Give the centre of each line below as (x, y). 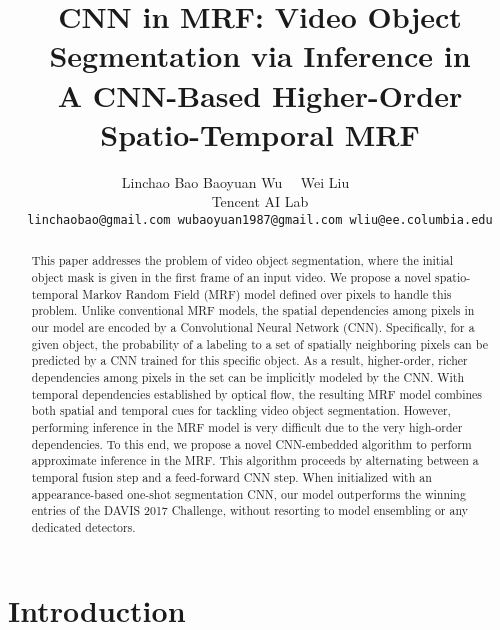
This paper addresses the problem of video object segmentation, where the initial (242, 260)
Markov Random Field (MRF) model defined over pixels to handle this (267, 293)
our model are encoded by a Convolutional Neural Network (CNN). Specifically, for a (253, 326)
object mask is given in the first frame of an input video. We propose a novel (231, 276)
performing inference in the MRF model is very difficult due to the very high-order (247, 426)
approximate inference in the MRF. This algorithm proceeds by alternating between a (255, 460)
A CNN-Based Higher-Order (260, 94)
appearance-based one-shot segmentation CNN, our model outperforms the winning (248, 493)
